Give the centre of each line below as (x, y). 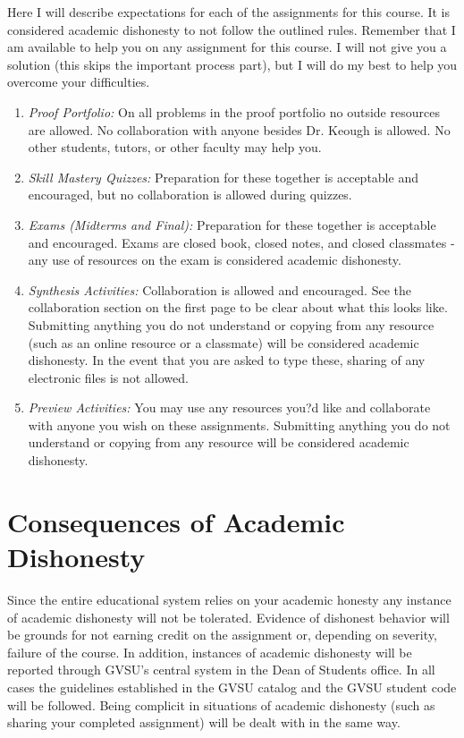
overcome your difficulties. (79, 82)
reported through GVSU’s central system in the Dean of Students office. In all (221, 670)
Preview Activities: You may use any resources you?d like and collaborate (229, 407)
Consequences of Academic (176, 521)
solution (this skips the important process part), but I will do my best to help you (232, 64)
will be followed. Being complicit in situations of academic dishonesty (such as (221, 704)
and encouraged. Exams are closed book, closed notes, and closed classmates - (241, 242)
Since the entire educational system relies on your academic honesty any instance (229, 599)
